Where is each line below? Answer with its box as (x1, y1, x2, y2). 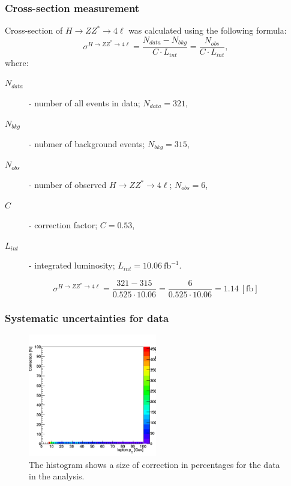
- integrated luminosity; (29, 259, 115, 272)
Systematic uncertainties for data (5, 310, 169, 325)
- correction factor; (29, 219, 98, 231)
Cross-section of (5, 24, 63, 37)
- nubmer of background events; (29, 137, 145, 150)
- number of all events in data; (29, 96, 140, 109)
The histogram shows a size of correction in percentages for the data (29, 458, 280, 470)
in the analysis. (29, 470, 85, 482)
